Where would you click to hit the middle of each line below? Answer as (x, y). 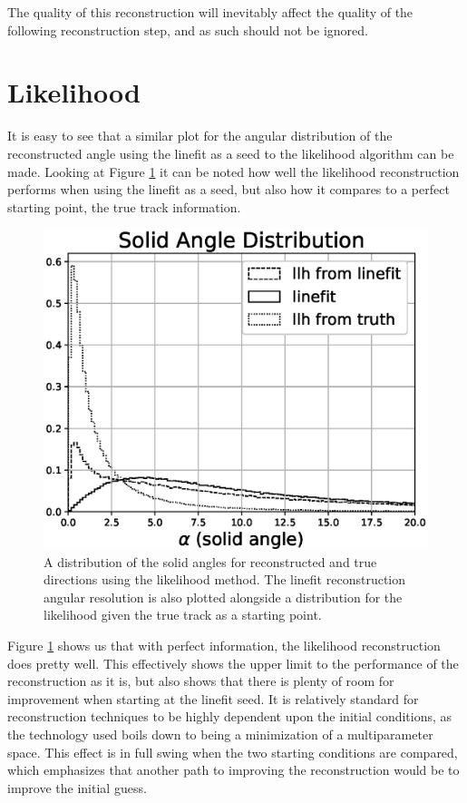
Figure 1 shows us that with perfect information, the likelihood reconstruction (224, 646)
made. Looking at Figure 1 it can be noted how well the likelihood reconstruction (233, 171)
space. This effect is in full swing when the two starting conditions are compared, (233, 752)
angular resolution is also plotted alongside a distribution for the (223, 597)
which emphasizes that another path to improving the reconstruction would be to (233, 770)
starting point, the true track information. (124, 206)
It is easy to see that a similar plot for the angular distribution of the (200, 136)
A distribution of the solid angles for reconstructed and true (210, 561)
